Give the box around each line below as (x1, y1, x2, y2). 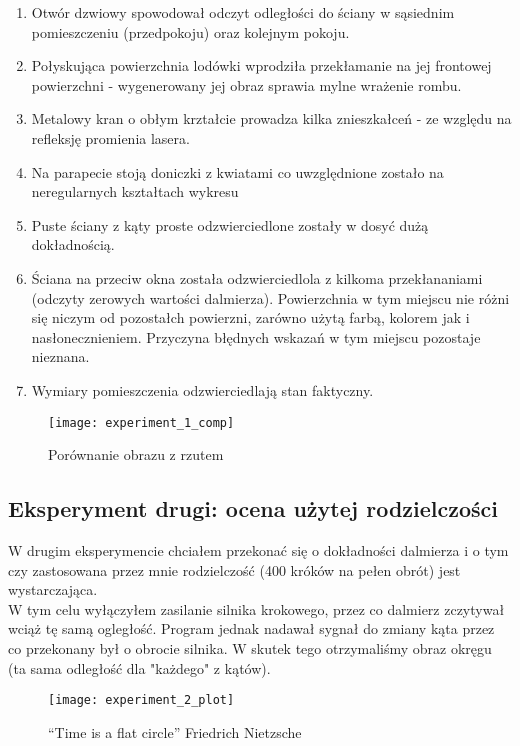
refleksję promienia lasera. (31, 127, 190, 148)
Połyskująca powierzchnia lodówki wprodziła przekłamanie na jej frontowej (31, 55, 492, 76)
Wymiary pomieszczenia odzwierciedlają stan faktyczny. (31, 379, 374, 400)
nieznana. (31, 346, 90, 367)
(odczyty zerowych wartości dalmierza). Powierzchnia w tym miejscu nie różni (31, 287, 510, 308)
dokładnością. (31, 234, 115, 255)
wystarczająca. (8, 579, 98, 600)
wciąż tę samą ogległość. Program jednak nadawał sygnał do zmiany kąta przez (8, 618, 495, 639)
